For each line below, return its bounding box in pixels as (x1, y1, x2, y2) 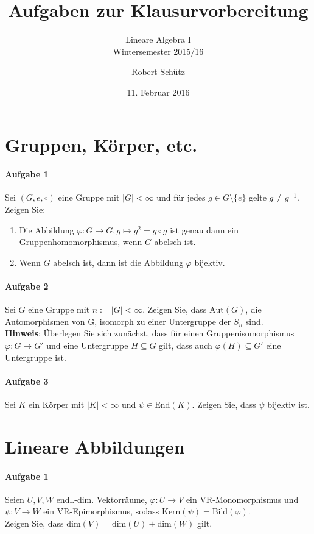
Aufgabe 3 (5, 374, 49, 387)
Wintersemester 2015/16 (113, 44, 204, 57)
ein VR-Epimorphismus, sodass (43, 505, 159, 518)
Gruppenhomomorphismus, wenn (19, 235, 142, 248)
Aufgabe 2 (5, 280, 49, 293)
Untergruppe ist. (5, 351, 66, 363)
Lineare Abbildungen (5, 433, 185, 458)
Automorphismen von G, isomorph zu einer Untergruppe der (5, 315, 231, 327)
